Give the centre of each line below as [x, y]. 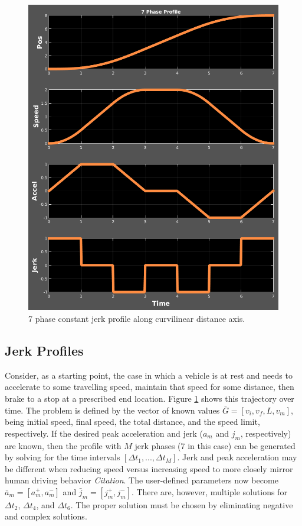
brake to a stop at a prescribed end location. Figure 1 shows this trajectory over [150, 398]
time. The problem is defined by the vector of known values [112, 410]
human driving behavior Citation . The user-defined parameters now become [142, 480]
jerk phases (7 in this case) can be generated [215, 445]
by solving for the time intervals [63, 457]
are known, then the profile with [63, 445]
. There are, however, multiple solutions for [209, 491]
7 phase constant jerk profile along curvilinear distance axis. [137, 318]
